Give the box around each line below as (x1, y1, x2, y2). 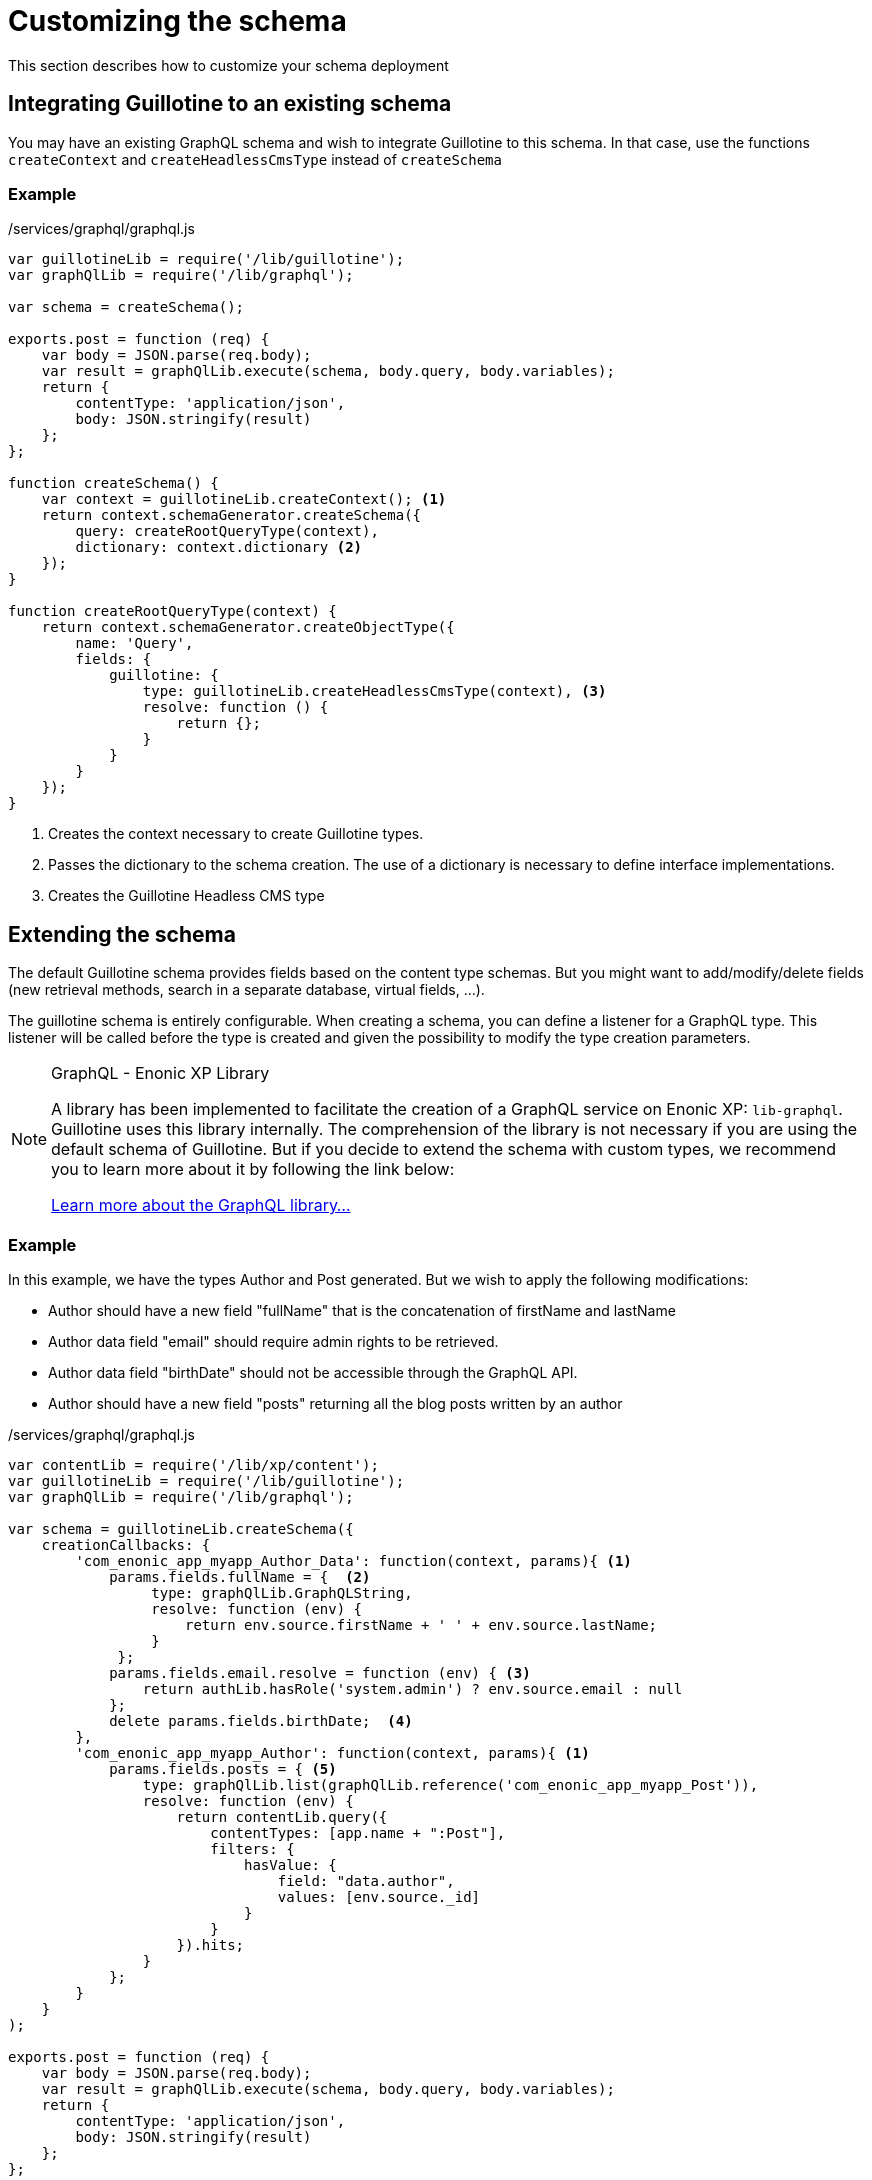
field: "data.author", (277, 1872, 455, 1889)
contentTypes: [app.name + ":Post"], (210, 1824, 506, 1841)
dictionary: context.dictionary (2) (75, 539, 363, 556)
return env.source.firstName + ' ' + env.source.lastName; (185, 1616, 658, 1633)
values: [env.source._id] (277, 1888, 481, 1905)
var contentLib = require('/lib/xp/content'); (8, 1456, 379, 1473)
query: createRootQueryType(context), (75, 523, 379, 540)
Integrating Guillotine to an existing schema (8, 91, 452, 117)
